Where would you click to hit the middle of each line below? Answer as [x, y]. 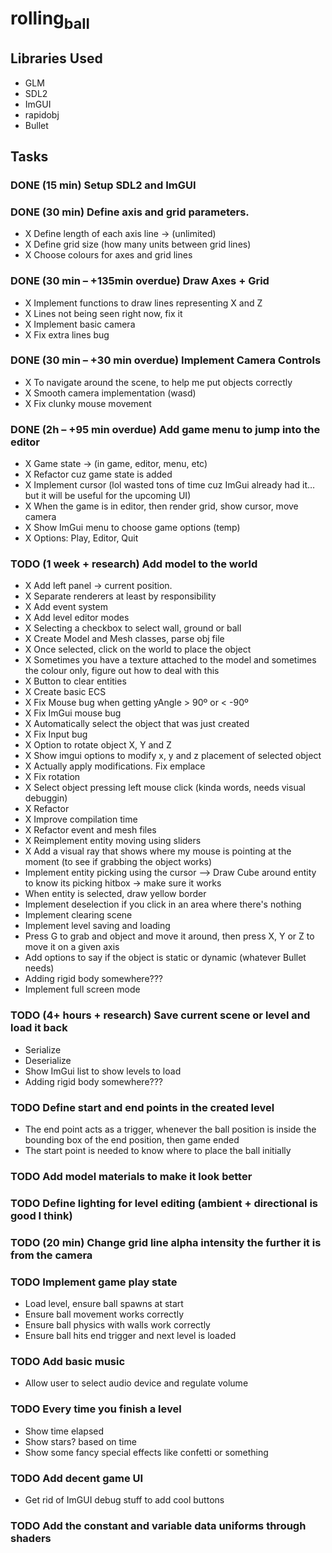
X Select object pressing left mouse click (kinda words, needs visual [165, 788]
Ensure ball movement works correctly [104, 1314]
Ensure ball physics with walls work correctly [117, 1325]
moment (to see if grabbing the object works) [118, 862]
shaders [31, 1538]
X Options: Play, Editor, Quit [81, 538]
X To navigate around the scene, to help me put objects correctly [158, 382]
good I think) [41, 1215]
